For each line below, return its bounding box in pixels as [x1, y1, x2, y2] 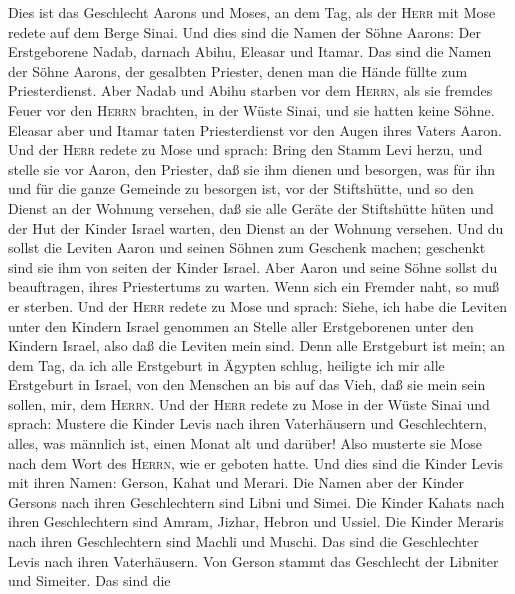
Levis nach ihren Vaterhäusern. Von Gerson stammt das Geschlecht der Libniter [8, 550, 499, 571]
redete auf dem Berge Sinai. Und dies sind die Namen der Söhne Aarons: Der [8, 21, 481, 42]
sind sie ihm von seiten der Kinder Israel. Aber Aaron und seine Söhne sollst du [8, 256, 498, 277]
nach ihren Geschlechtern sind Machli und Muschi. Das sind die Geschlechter [8, 531, 479, 552]
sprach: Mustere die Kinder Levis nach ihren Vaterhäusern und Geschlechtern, [8, 413, 487, 434]
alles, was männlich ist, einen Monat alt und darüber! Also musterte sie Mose [8, 433, 482, 454]
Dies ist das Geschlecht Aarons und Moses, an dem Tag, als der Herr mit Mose [8, 2, 496, 22]
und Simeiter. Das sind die [8, 570, 171, 591]
